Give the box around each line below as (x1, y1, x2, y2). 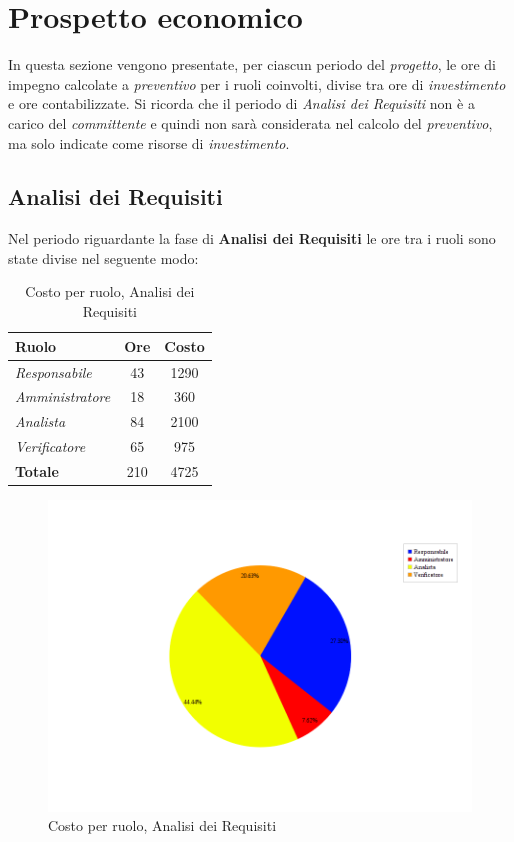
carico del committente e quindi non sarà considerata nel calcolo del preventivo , (8, 112, 493, 133)
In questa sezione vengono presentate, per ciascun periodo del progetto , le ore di (8, 54, 497, 75)
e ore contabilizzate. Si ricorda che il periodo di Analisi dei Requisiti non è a (8, 93, 475, 114)
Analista (15, 411, 66, 432)
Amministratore (15, 386, 111, 407)
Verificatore (15, 436, 86, 457)
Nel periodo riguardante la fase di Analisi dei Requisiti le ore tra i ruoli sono (8, 228, 496, 249)
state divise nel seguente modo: (8, 247, 199, 268)
